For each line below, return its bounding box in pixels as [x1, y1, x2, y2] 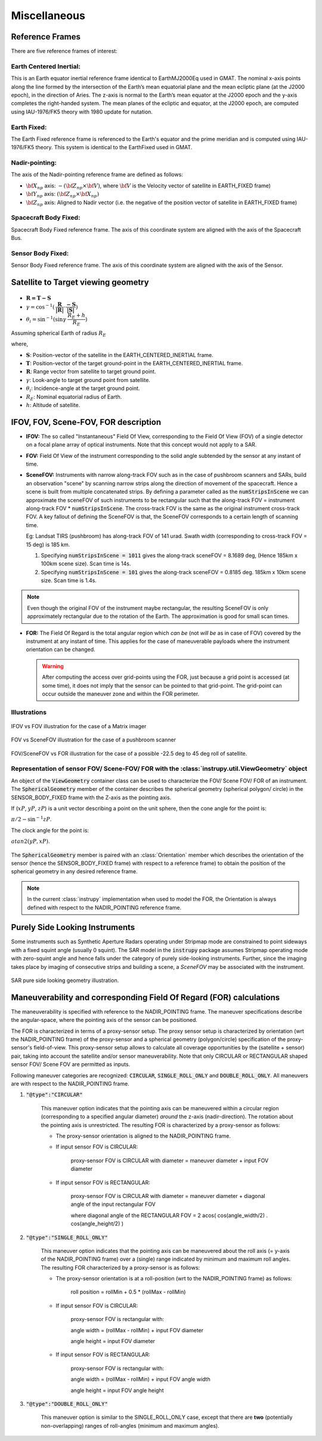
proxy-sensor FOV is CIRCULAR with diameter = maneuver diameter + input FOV [70, 1157, 269, 1164]
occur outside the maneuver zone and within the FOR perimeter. [42, 690, 200, 697]
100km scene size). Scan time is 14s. [41, 560, 131, 567]
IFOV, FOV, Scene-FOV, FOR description [11, 417, 161, 427]
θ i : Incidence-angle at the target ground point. [26, 385, 140, 393]
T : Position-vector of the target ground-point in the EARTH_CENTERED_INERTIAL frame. [26, 359, 243, 367]
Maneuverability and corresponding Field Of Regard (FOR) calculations [11, 992, 280, 1002]
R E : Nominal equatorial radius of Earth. [26, 393, 122, 402]
